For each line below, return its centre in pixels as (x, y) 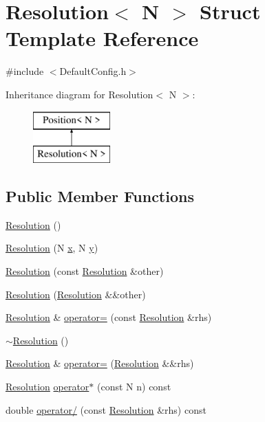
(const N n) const (134, 387)
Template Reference (102, 38)
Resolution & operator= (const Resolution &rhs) (109, 317)
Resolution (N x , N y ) (52, 248)
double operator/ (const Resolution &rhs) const (106, 409)
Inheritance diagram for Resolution (79, 94)
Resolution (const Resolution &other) (85, 271)
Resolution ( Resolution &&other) (76, 294)
